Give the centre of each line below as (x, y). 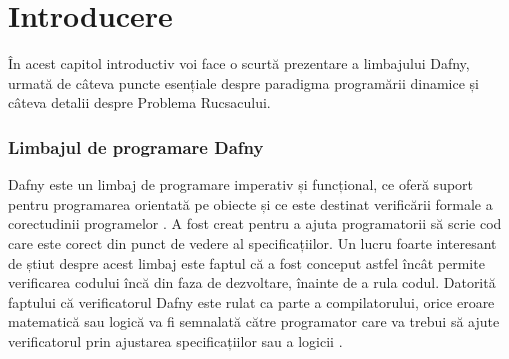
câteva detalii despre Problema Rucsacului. (139, 102)
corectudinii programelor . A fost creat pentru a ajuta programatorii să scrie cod (255, 223)
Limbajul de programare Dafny (136, 146)
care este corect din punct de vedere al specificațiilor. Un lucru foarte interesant (252, 242)
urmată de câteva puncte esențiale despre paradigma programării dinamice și (244, 82)
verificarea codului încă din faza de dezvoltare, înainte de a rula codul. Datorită (252, 282)
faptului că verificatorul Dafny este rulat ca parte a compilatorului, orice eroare (251, 301)
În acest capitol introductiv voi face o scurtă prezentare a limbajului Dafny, (239, 63)
